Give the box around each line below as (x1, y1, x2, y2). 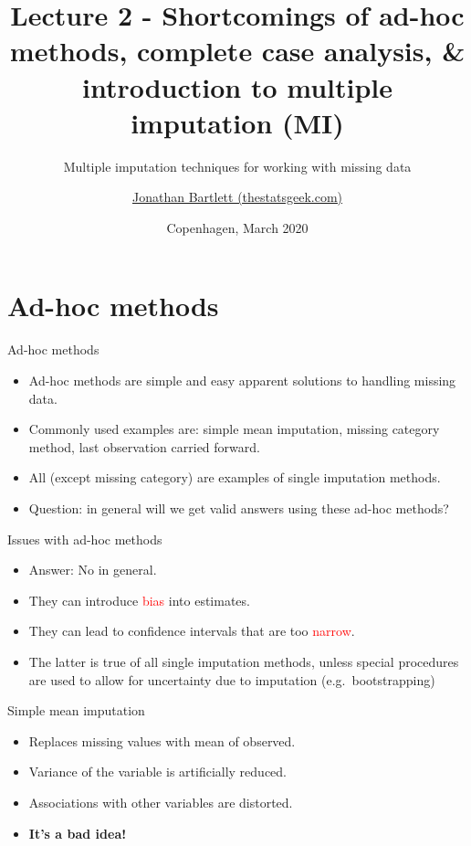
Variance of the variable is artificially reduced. (28, 762, 287, 781)
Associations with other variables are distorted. (28, 792, 293, 811)
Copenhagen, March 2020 (166, 217, 309, 237)
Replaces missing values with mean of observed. (28, 731, 296, 750)
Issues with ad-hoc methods (7, 529, 162, 548)
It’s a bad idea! (28, 823, 127, 842)
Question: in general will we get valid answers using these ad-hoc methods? (28, 498, 449, 517)
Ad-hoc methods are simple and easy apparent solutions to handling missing (28, 371, 456, 389)
